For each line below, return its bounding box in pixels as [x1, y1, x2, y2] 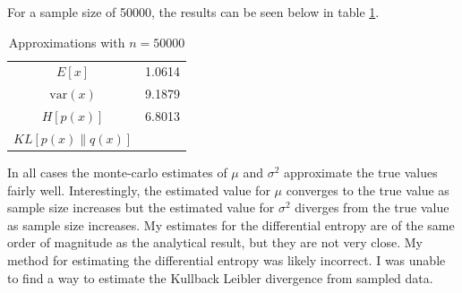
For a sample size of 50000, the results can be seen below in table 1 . [7, 3, 380, 21]
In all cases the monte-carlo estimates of [7, 163, 227, 182]
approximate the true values [284, 163, 438, 182]
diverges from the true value [295, 198, 449, 217]
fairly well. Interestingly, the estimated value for [7, 180, 270, 199]
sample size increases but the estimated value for [7, 198, 275, 217]
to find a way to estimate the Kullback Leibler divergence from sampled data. [7, 268, 433, 287]
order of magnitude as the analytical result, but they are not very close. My [7, 233, 423, 252]
